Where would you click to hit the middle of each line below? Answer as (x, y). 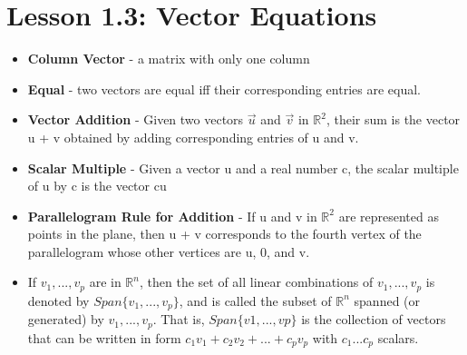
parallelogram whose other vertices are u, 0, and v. (169, 251)
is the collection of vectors (374, 319)
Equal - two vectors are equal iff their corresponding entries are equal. (224, 89)
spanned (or (387, 300)
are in (105, 282)
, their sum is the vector (393, 119)
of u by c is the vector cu (97, 186)
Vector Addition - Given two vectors (136, 119)
